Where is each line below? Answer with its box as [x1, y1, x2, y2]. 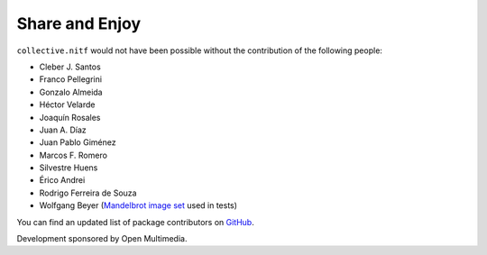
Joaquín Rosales [39, 112, 101, 123]
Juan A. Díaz [39, 124, 87, 135]
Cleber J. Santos [39, 61, 101, 72]
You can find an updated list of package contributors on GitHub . [16, 216, 254, 227]
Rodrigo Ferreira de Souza [39, 187, 137, 198]
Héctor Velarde [39, 99, 96, 110]
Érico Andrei [39, 175, 86, 186]
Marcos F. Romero [39, 150, 108, 160]
